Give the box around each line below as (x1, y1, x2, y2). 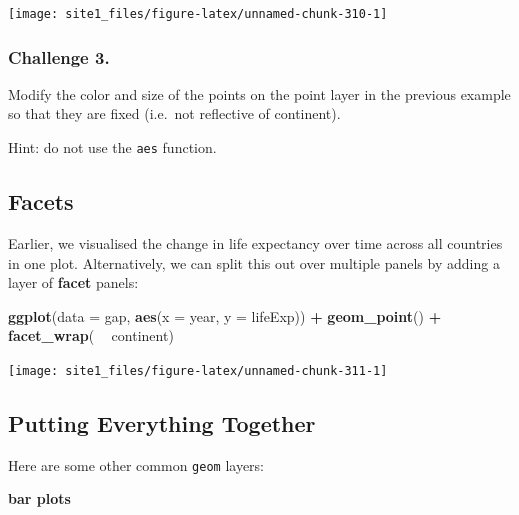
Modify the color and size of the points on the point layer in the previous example (8, 83, 511, 104)
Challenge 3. (8, 44, 110, 69)
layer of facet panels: (8, 272, 139, 293)
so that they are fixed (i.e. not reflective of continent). (8, 103, 341, 124)
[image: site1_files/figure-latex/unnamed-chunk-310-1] (8, 7, 388, 21)
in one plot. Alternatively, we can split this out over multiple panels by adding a (8, 252, 500, 273)
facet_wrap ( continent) (8, 325, 174, 346)
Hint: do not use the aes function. (8, 137, 217, 158)
